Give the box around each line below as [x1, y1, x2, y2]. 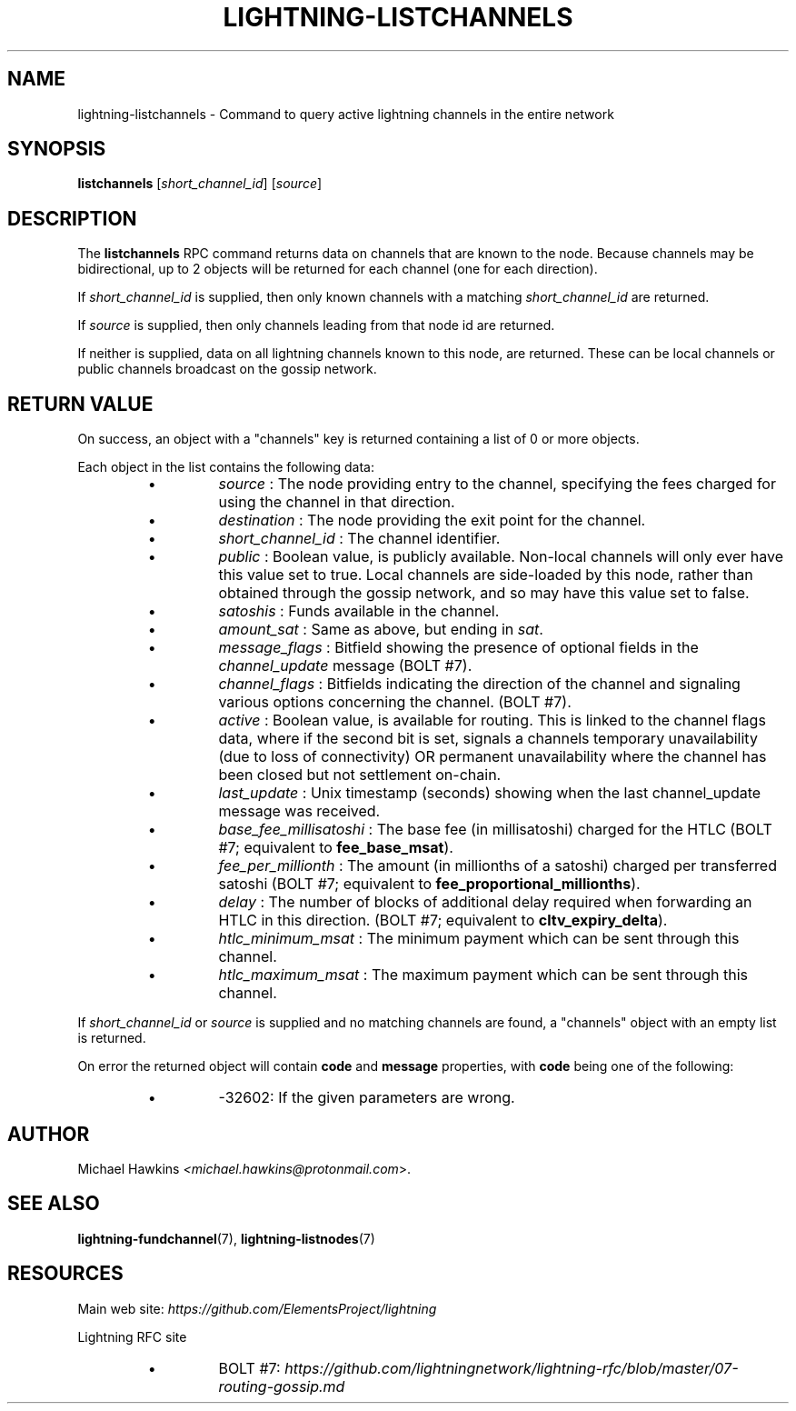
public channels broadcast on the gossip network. [77, 361, 377, 377]
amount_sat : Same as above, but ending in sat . [218, 620, 543, 639]
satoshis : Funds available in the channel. [218, 602, 500, 621]
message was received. [218, 802, 381, 821]
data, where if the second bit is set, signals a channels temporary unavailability [218, 729, 758, 748]
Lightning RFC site [77, 1328, 187, 1345]
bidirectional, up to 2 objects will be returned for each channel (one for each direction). [77, 261, 598, 277]
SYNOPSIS [7, 137, 106, 161]
